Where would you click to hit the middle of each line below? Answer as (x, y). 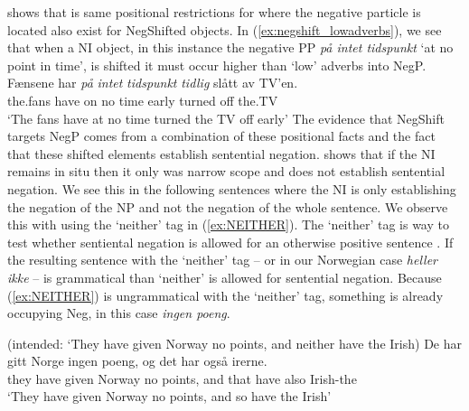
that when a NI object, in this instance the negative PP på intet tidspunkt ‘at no (230, 47)
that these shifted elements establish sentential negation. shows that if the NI (221, 153)
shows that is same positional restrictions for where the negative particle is (214, 12)
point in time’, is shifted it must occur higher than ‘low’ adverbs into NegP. (217, 65)
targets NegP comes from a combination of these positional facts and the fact (221, 136)
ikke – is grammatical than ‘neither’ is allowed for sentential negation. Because (225, 277)
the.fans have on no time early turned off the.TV (143, 100)
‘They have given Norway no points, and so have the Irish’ (169, 396)
